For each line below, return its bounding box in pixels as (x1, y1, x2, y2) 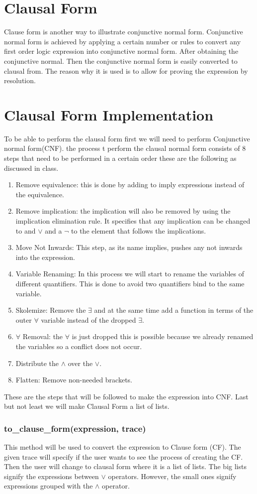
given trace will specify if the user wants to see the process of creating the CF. (4, 451, 243, 462)
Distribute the (15, 358, 59, 368)
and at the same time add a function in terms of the (94, 305, 254, 315)
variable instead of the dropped (41, 314, 136, 325)
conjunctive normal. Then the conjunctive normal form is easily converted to (4, 55, 238, 66)
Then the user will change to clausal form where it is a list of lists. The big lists (4, 461, 247, 472)
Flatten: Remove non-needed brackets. (15, 374, 133, 385)
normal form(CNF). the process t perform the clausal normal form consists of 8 (4, 143, 246, 153)
